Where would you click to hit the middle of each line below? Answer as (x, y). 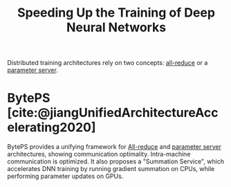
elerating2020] (52, 128)
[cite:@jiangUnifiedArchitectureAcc (113, 113)
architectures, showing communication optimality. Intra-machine (99, 154)
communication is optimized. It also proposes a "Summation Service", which (116, 161)
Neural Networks (116, 27)
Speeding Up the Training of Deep (116, 13)
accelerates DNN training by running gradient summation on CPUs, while (111, 169)
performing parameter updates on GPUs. (65, 176)
